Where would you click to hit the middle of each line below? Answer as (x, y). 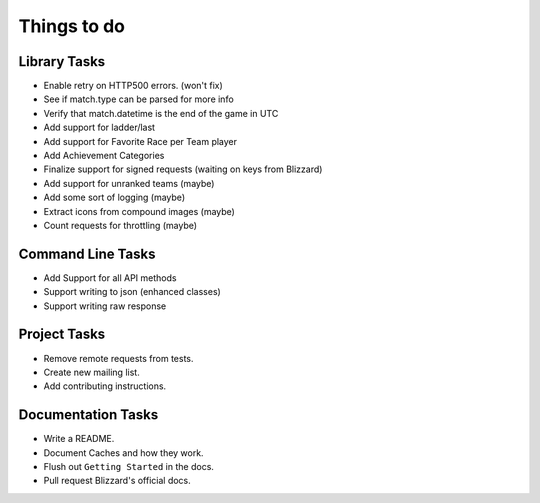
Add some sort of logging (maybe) (114, 197)
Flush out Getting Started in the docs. (129, 467)
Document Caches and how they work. (123, 452)
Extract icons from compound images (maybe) (139, 211)
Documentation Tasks (88, 415)
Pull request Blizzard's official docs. (117, 481)
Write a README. (79, 439)
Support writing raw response (105, 306)
